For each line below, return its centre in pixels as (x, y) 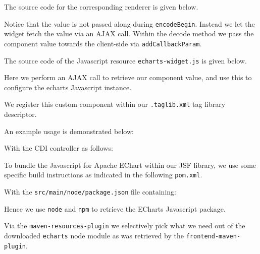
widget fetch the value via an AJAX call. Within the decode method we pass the (129, 34)
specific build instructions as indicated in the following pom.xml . (103, 175)
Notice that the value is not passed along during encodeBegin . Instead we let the (129, 23)
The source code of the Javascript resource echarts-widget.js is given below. (125, 60)
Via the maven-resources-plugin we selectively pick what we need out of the (125, 226)
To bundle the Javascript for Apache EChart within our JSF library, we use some (130, 165)
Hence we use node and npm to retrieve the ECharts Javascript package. (115, 208)
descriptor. (20, 114)
